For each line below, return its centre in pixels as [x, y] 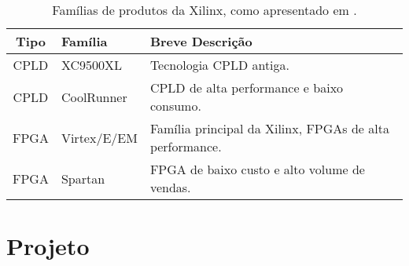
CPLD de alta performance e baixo [247, 87]
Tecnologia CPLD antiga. [219, 65]
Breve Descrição [201, 41]
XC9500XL [92, 65]
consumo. [175, 106]
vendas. [170, 187]
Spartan [83, 178]
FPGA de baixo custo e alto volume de [257, 169]
